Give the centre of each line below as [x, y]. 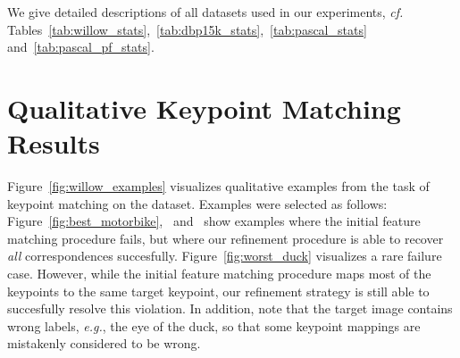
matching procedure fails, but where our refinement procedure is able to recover [226, 238]
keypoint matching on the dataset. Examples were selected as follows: [197, 203]
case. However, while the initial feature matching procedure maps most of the [219, 274]
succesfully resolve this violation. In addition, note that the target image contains [230, 308]
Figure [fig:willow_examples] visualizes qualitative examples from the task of [218, 186]
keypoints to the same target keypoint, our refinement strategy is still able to [218, 291]
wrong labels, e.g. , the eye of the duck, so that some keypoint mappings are [214, 325]
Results [54, 143]
